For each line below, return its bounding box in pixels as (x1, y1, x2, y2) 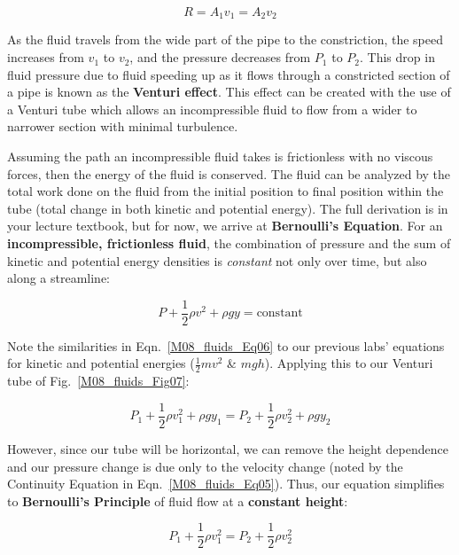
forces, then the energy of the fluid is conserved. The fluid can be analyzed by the (7, 164, 451, 183)
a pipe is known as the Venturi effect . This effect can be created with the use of (7, 82, 451, 101)
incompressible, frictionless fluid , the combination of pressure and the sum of (7, 233, 451, 252)
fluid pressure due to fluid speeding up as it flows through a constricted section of (7, 65, 450, 83)
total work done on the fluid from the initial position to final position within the (7, 182, 444, 200)
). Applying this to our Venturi (264, 354, 433, 372)
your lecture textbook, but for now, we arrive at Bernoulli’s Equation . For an (7, 216, 443, 235)
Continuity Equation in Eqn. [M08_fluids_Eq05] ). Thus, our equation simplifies (7, 474, 445, 493)
